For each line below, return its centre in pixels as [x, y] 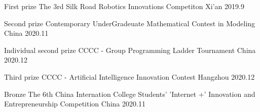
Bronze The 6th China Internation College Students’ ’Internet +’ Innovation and [130, 94]
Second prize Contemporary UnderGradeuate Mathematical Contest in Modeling [130, 23]
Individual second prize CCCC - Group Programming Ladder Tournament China [130, 50]
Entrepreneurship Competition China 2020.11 [75, 104]
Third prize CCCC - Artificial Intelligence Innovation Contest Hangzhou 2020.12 [129, 76]
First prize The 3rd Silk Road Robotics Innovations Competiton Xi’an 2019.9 [124, 6]
